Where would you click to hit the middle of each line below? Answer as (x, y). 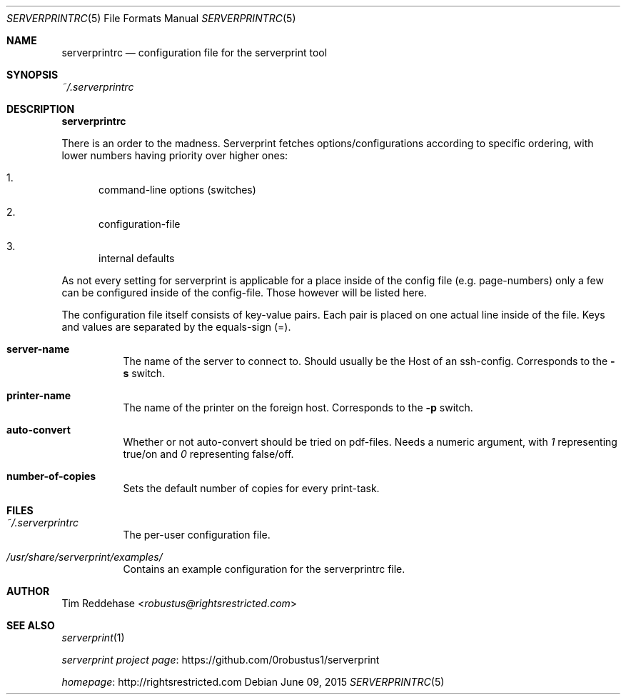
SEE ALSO (31, 625)
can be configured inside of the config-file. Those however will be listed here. (244, 292)
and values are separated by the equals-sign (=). (176, 327)
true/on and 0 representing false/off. (208, 454)
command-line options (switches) (177, 190)
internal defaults (137, 258)
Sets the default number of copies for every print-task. (251, 488)
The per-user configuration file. (197, 535)
